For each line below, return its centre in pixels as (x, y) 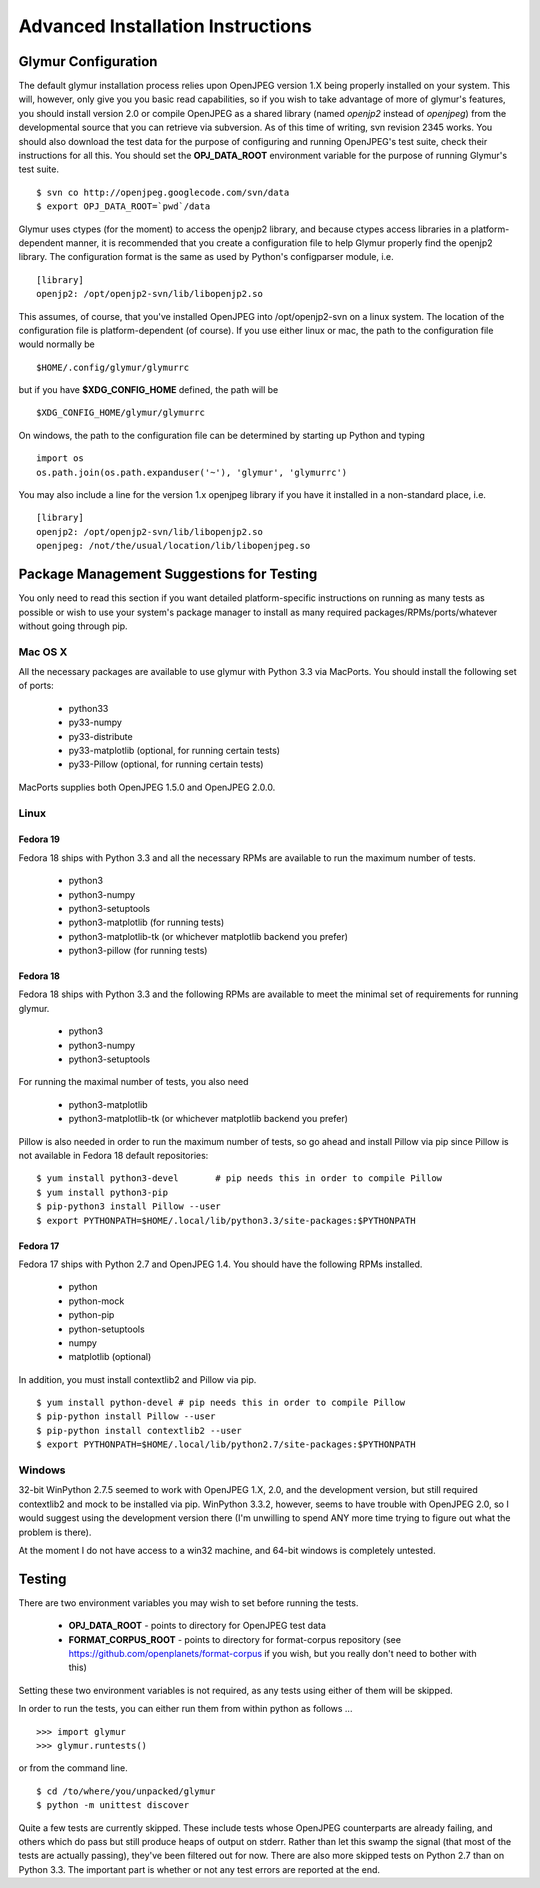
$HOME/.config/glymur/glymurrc (113, 367)
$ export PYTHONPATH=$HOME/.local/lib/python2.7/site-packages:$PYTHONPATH (226, 1444)
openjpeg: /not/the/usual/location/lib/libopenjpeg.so (173, 546)
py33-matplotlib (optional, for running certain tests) (174, 750)
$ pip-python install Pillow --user (126, 1416)
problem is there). (55, 1532)
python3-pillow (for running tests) (138, 951)
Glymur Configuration (88, 61)
